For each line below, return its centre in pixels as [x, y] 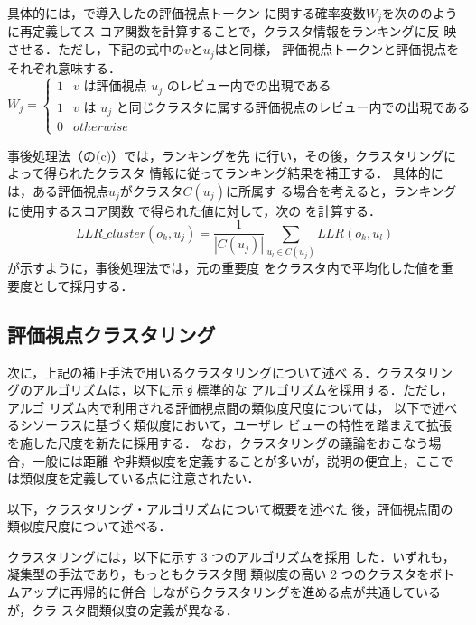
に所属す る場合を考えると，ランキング [341, 190]
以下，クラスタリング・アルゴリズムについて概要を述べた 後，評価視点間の [230, 508]
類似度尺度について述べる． [89, 526]
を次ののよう [420, 13]
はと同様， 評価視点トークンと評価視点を [337, 49]
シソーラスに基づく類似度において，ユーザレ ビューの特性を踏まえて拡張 [235, 425]
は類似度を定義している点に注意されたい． [134, 478]
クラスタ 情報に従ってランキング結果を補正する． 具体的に [269, 173]
